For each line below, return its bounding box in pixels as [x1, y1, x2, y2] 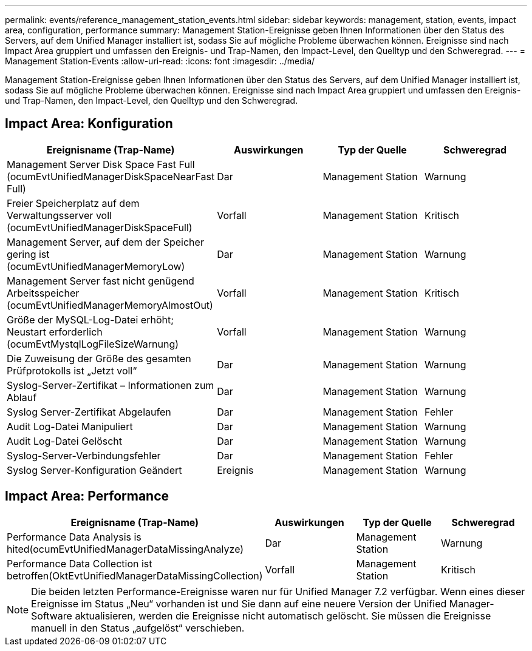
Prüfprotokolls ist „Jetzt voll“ [7, 364, 137, 377]
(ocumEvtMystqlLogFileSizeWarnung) [7, 337, 179, 350]
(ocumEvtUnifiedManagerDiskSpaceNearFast [7, 170, 215, 183]
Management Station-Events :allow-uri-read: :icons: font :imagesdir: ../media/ [5, 56, 315, 66]
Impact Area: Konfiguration [5, 116, 173, 132]
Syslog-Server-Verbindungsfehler [7, 449, 161, 462]
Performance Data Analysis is [7, 530, 142, 543]
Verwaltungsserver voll [7, 209, 112, 221]
